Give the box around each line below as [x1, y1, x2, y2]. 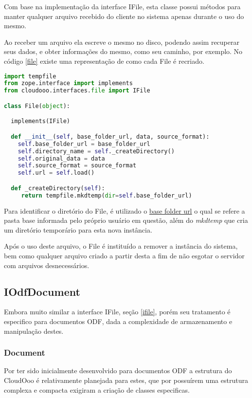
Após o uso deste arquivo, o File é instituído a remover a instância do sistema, [4, 241, 238, 251]
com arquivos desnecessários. [4, 260, 90, 270]
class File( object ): [4, 102, 71, 109]
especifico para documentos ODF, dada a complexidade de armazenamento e [4, 316, 233, 326]
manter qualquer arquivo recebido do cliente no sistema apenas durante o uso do [4, 11, 244, 21]
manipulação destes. [4, 326, 64, 336]
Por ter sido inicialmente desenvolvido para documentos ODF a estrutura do [4, 365, 232, 376]
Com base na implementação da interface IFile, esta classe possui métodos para [4, 1, 241, 11]
